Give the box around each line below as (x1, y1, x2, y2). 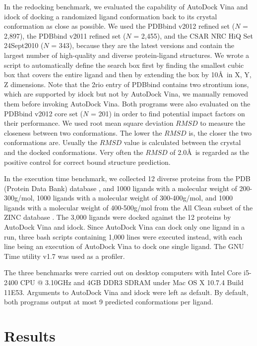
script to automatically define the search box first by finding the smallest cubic (4, 59, 244, 70)
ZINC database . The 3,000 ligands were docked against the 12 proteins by (4, 212, 231, 222)
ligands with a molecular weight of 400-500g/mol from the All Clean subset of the (4, 202, 253, 212)
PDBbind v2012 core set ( (4, 108, 83, 118)
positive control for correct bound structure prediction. (4, 156, 171, 167)
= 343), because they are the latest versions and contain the (51, 40, 234, 50)
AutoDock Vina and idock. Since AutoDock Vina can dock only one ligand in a (4, 222, 245, 232)
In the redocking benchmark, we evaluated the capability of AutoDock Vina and (4, 1, 248, 11)
